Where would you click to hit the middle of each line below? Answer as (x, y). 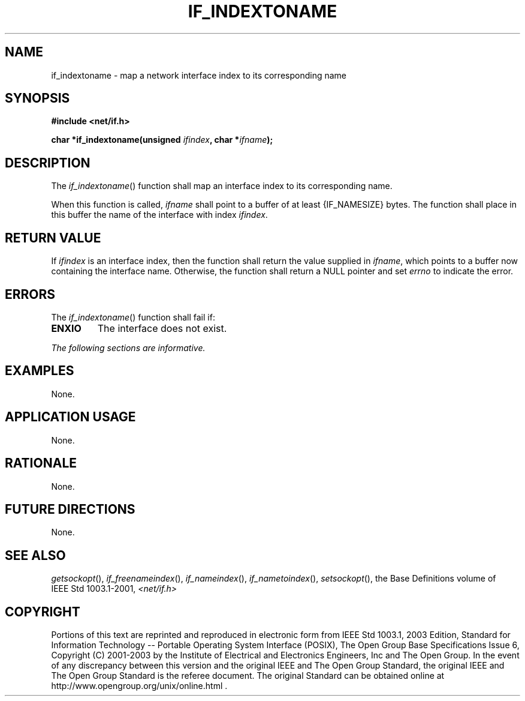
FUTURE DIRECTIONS (70, 509)
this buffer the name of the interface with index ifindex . (159, 215)
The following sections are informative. (128, 347)
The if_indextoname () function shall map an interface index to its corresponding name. (222, 186)
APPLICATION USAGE (70, 417)
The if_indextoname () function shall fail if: (133, 317)
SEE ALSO (35, 555)
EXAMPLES (40, 371)
